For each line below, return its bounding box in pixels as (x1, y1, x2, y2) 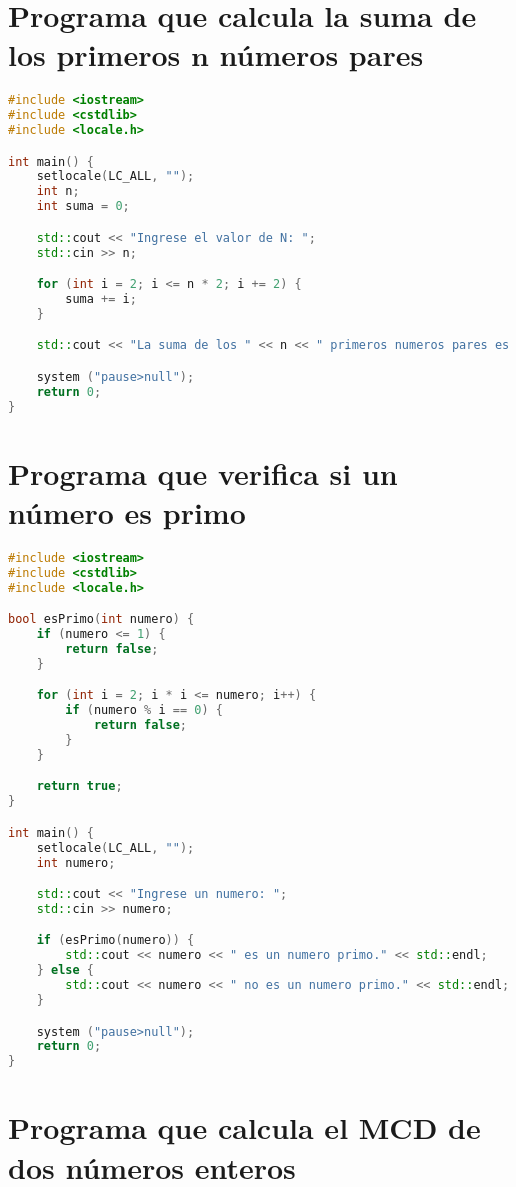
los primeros (8, 34, 181, 75)
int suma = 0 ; (36, 199, 130, 214)
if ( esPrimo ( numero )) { (36, 933, 195, 948)
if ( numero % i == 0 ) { (65, 703, 223, 718)
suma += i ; (65, 292, 137, 307)
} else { (36, 963, 94, 978)
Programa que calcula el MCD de (8, 1107, 481, 1148)
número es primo (8, 491, 246, 532)
